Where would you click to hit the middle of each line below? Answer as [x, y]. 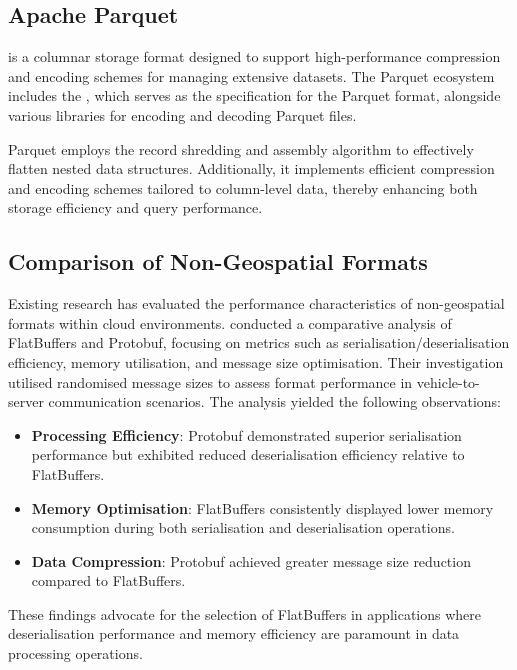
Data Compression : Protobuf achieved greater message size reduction [251, 560]
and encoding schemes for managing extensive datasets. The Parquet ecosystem [251, 75]
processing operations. [75, 653]
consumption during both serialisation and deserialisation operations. [243, 527]
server [26, 401]
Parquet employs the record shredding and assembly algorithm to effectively [241, 148]
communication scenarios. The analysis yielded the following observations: [275, 401]
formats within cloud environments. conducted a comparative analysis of [230, 322]
